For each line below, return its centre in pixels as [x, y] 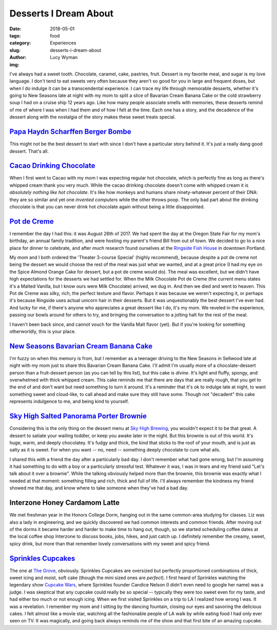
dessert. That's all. [29, 151]
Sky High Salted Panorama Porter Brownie [78, 416]
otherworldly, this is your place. [43, 331]
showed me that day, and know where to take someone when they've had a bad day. [99, 488]
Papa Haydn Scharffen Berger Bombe [70, 132]
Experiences [63, 43]
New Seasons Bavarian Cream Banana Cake [81, 346]
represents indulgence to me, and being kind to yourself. [69, 401]
